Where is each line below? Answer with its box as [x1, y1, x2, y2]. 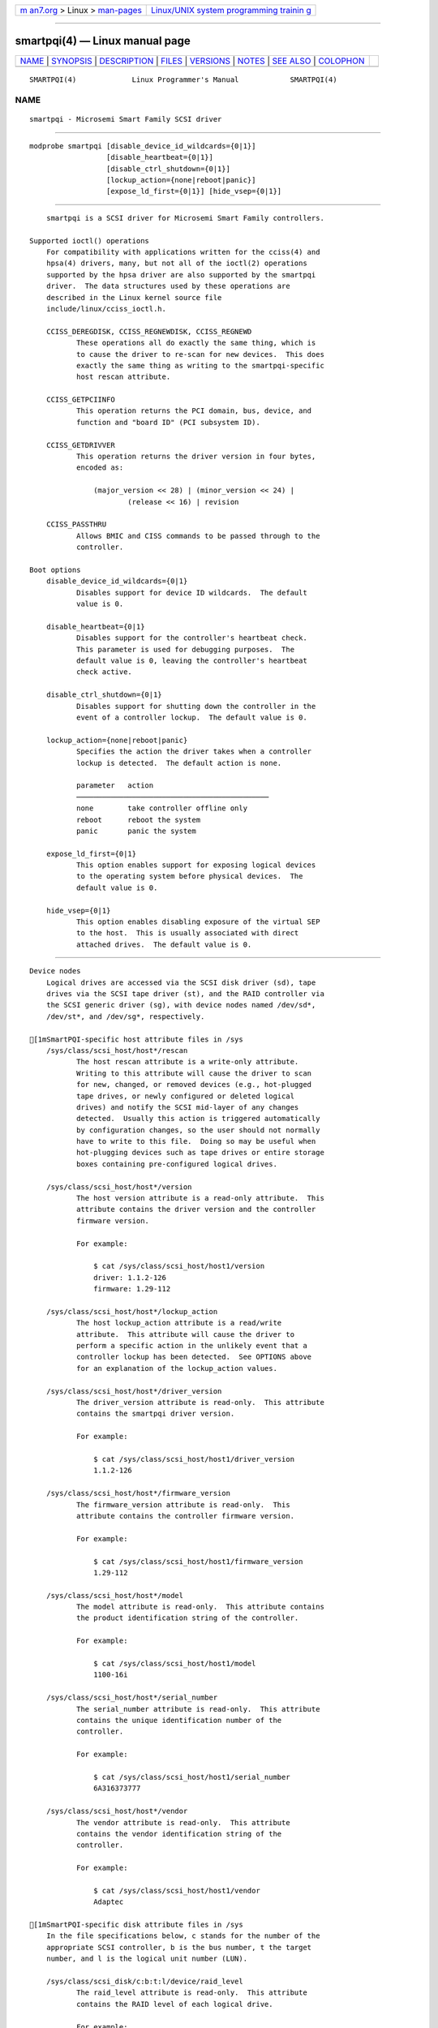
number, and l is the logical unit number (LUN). [45, 1954, 247, 1963]
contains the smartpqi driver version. [75, 1409, 235, 1419]
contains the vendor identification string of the [75, 1829, 282, 1838]
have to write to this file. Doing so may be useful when [75, 1136, 316, 1146]
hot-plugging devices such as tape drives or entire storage [75, 1148, 324, 1158]
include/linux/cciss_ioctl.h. [45, 304, 166, 313]
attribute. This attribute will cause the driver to [75, 1330, 295, 1338]
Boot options [29, 565, 81, 574]
